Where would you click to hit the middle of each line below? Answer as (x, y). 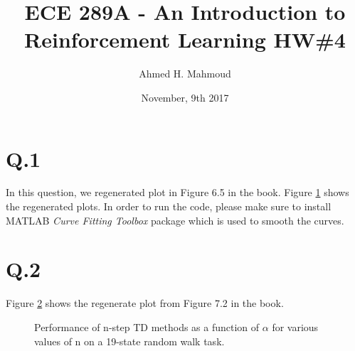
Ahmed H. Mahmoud (185, 74)
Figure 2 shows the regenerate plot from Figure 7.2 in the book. (145, 303)
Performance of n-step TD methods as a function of (147, 326)
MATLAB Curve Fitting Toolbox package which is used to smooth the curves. (175, 220)
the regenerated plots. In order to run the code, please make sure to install (169, 206)
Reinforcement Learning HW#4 (185, 39)
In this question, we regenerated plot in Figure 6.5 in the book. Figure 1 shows (177, 192)
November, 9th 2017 (185, 97)
